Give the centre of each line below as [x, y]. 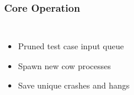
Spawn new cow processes [64, 65]
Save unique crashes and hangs [74, 85]
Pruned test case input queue [71, 46]
